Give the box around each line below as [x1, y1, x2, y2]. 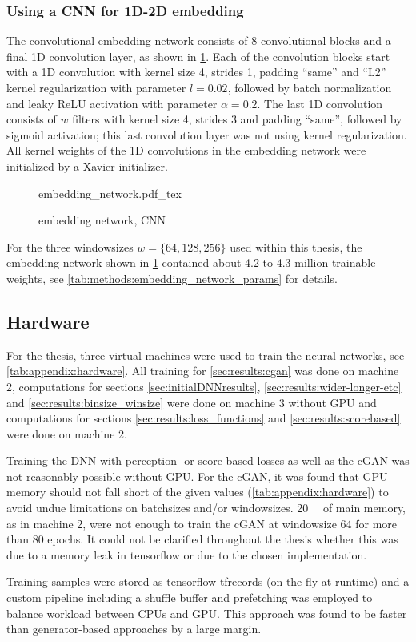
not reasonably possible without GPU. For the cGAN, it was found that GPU [6, 467, 388, 484]
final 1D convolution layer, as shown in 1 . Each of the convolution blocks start [6, 47, 390, 64]
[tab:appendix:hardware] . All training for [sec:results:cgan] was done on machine [6, 362, 399, 379]
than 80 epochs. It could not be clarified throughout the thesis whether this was [6, 531, 398, 547]
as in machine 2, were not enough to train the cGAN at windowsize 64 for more [6, 515, 398, 531]
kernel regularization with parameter [6, 79, 186, 95]
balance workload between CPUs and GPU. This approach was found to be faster [6, 604, 407, 621]
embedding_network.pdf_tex [38, 184, 182, 201]
